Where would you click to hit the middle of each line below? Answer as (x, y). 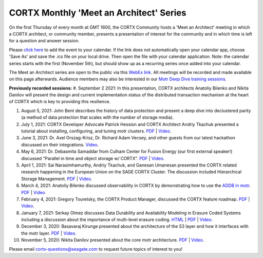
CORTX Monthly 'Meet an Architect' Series (98, 13)
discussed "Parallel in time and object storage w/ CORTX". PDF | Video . (93, 158)
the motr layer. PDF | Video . (49, 233)
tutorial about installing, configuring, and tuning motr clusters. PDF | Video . (96, 131)
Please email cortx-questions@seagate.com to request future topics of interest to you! (96, 249)
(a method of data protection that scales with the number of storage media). (97, 117)
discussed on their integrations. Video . (60, 145)
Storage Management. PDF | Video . (57, 179)
